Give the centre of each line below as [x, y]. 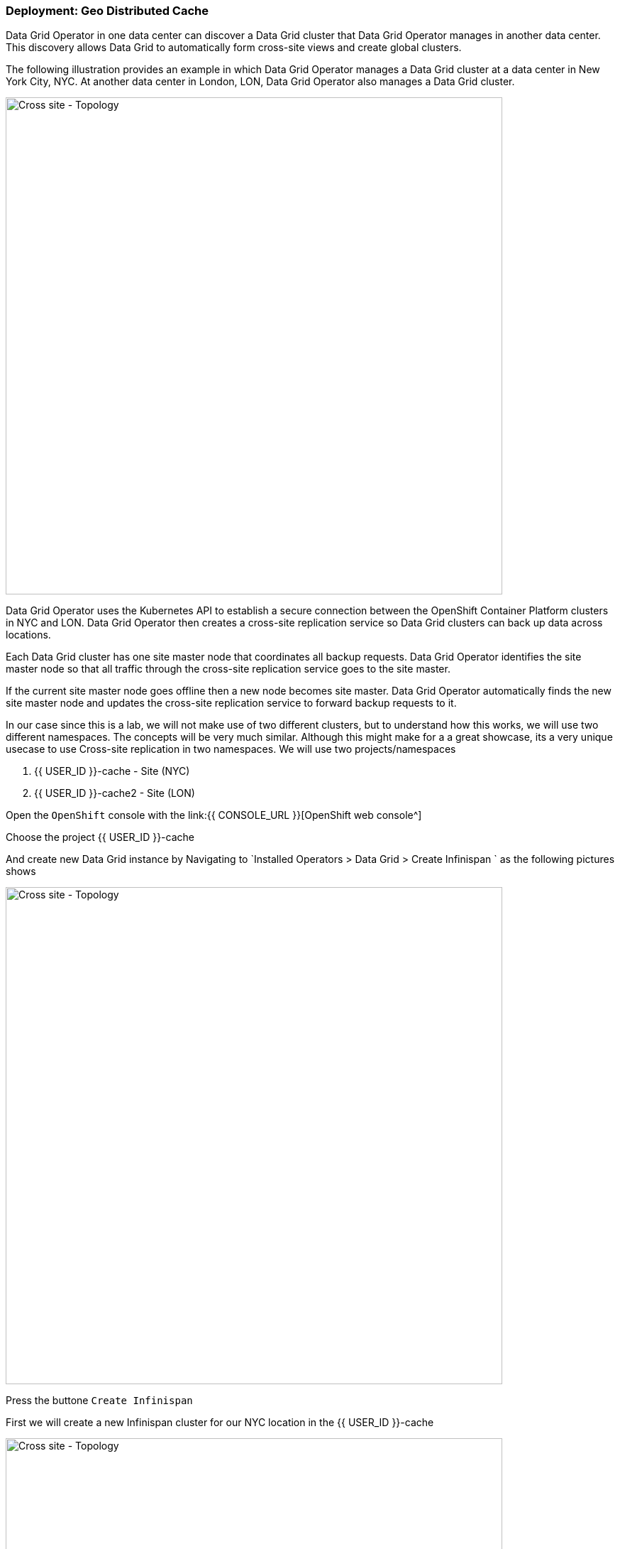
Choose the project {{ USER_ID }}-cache [100, 837]
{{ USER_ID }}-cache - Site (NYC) [112, 771]
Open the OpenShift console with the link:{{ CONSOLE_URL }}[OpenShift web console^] [214, 815]
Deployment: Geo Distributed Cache [107, 11]
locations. [28, 635]
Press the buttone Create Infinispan [99, 1401]
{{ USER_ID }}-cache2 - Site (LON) [115, 793]
